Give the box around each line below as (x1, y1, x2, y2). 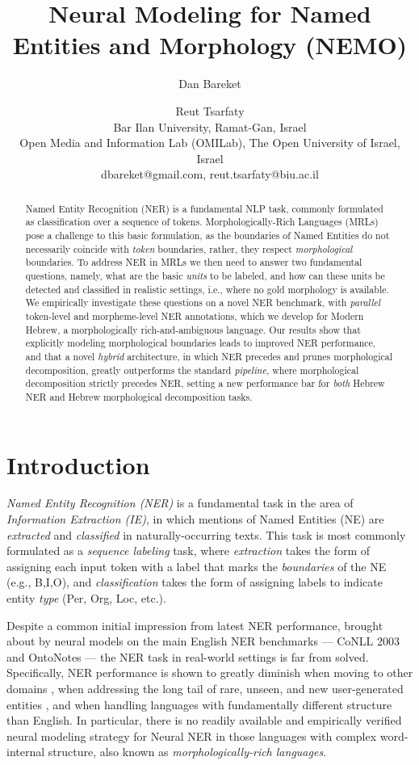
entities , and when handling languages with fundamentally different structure (6, 696, 392, 712)
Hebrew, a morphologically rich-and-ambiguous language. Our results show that (25, 322, 361, 336)
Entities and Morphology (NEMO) (12, 28, 408, 61)
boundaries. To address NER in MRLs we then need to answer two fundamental (25, 255, 362, 269)
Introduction (6, 448, 150, 481)
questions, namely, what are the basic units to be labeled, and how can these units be (25, 268, 385, 282)
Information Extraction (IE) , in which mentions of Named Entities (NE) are (6, 511, 384, 528)
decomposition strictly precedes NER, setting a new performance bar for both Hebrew (25, 376, 385, 390)
